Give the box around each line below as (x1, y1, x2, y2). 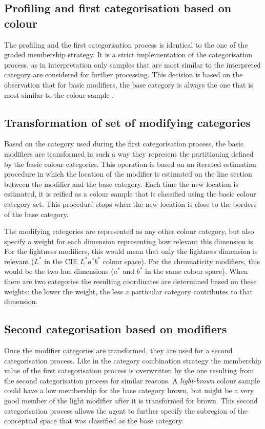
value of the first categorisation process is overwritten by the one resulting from (4, 365, 254, 376)
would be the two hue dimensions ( (4, 266, 114, 276)
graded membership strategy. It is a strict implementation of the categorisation (4, 49, 252, 60)
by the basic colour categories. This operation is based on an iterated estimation (4, 158, 256, 169)
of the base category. (4, 208, 69, 219)
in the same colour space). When (145, 266, 248, 276)
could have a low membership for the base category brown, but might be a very (4, 385, 254, 396)
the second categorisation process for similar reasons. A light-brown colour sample (4, 375, 260, 385)
